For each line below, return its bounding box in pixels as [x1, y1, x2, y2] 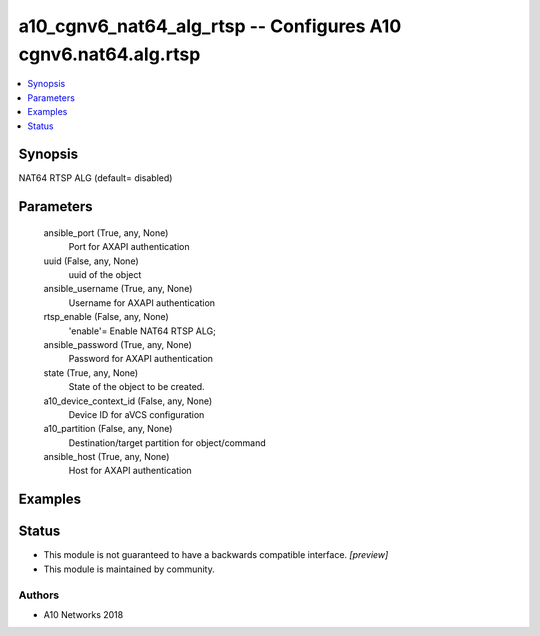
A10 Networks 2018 [43, 608, 124, 620]
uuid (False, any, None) [43, 255, 139, 267]
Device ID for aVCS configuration [68, 408, 205, 420]
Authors [18, 588, 60, 602]
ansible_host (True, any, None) [43, 451, 170, 463]
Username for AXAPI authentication [68, 296, 215, 309]
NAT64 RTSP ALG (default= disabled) [18, 172, 173, 184]
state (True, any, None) [43, 366, 139, 379]
